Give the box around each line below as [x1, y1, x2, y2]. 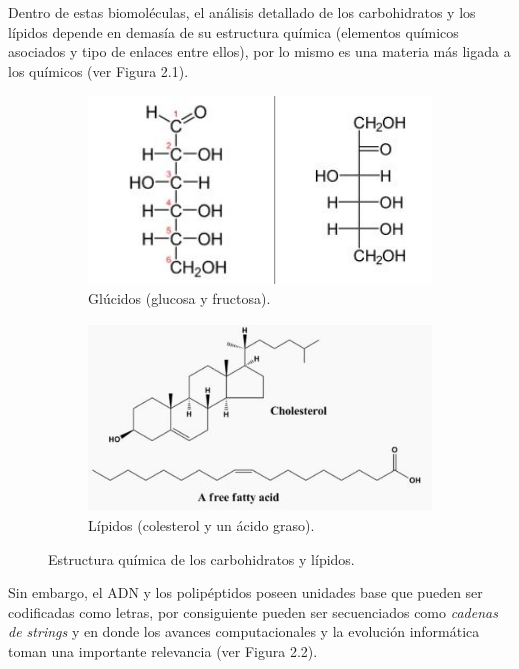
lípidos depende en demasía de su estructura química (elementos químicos [8, 21, 459, 42]
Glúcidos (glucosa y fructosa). [88, 287, 271, 308]
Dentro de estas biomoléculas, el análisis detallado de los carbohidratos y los [8, 2, 476, 22]
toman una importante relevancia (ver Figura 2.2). [8, 641, 318, 662]
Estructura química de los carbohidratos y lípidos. [48, 548, 355, 569]
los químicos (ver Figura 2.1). [8, 60, 189, 81]
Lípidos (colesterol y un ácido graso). [88, 515, 315, 536]
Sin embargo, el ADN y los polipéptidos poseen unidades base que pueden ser [8, 582, 483, 603]
